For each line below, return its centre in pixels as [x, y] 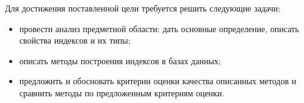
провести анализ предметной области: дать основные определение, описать [159, 28]
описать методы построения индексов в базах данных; [120, 60]
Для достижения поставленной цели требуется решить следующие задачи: [143, 8]
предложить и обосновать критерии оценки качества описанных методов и [158, 81]
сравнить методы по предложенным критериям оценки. [122, 92]
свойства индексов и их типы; [75, 40]
